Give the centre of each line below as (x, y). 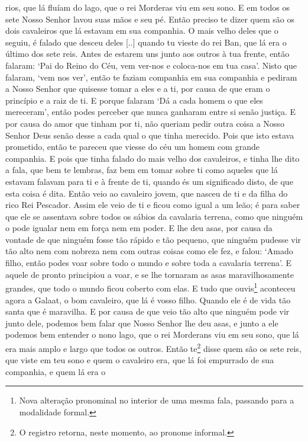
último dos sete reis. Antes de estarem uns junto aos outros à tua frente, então (147, 54)
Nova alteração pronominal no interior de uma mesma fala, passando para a (157, 400)
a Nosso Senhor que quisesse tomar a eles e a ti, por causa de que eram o (138, 89)
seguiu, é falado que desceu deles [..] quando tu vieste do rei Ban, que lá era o (146, 42)
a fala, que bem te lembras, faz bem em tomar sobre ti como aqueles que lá (142, 170)
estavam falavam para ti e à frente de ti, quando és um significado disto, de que (149, 181)
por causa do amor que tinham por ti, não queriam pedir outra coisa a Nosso (145, 123)
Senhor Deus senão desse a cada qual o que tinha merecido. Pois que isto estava (150, 135)
